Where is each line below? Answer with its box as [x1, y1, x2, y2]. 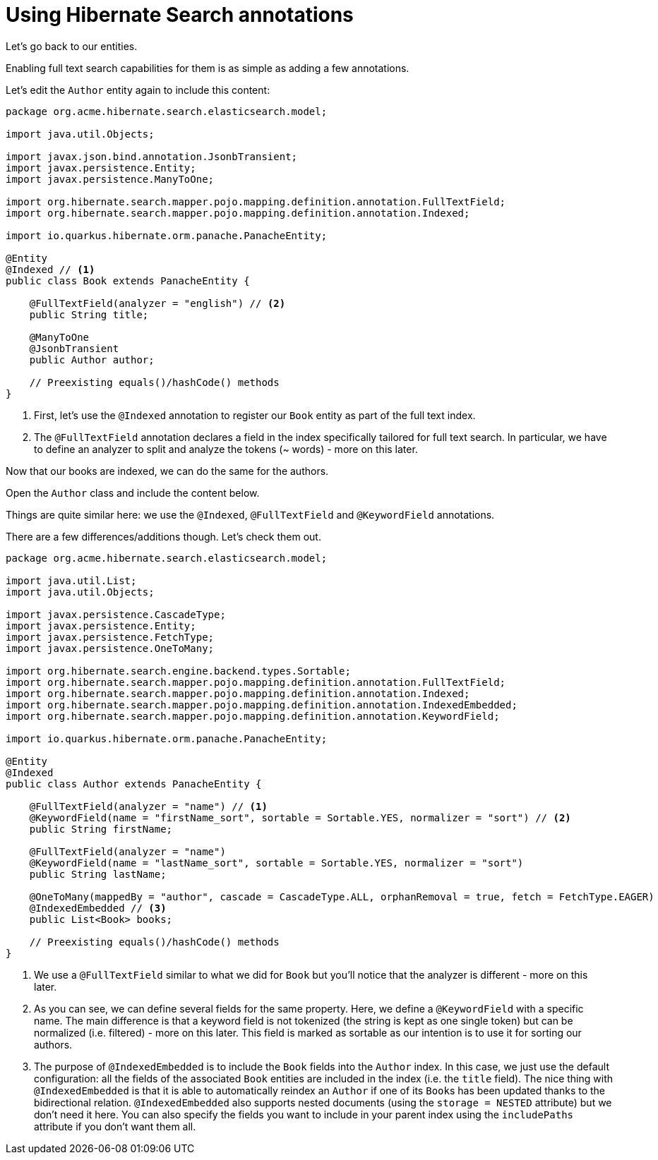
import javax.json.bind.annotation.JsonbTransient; [6, 150, 298, 162]
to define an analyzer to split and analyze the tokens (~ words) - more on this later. [34, 442, 418, 455]
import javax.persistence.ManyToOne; [6, 173, 215, 185]
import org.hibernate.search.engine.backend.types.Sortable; [6, 665, 351, 677]
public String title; [29, 308, 149, 320]
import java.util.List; [6, 574, 137, 586]
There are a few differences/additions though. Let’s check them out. [6, 530, 321, 543]
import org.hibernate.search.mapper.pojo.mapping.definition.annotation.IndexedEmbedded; [6, 699, 518, 711]
